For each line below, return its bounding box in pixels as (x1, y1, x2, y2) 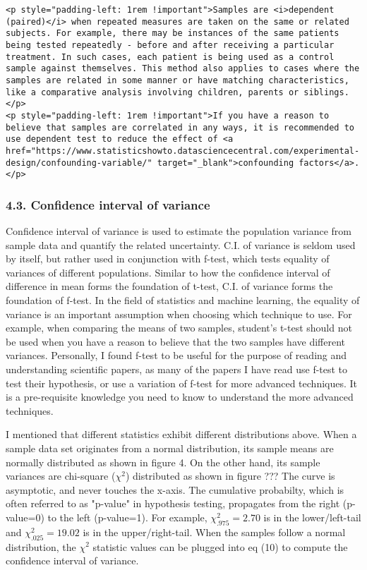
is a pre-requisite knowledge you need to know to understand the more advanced (6, 389, 354, 404)
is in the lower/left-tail (263, 509, 361, 524)
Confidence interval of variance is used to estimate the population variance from (6, 224, 351, 238)
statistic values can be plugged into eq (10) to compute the (92, 539, 348, 554)
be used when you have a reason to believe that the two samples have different (6, 334, 345, 348)
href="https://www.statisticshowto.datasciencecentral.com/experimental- (6, 145, 360, 156)
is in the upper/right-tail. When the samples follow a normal (83, 524, 346, 539)
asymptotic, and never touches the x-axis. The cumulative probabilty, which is (6, 482, 344, 497)
